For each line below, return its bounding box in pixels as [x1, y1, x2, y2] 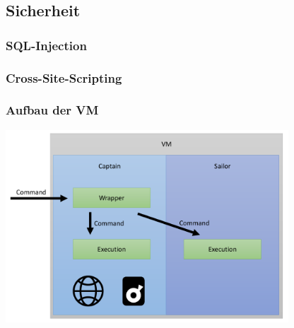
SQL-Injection [6, 36, 87, 54]
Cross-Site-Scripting [6, 69, 122, 86]
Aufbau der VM [6, 101, 99, 119]
